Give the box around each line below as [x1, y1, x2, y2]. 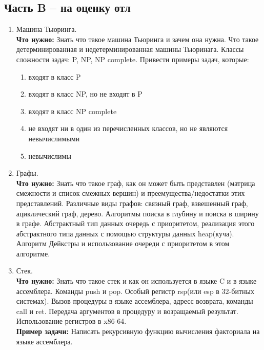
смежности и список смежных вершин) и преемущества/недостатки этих [16, 188, 245, 198]
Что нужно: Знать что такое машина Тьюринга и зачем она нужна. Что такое [16, 33, 259, 44]
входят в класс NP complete [28, 105, 117, 116]
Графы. [16, 168, 38, 178]
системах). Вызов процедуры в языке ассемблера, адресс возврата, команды [16, 296, 253, 306]
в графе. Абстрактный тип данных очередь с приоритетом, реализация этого [16, 218, 255, 229]
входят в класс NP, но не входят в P [28, 88, 143, 99]
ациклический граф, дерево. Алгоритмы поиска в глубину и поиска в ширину [16, 208, 259, 218]
